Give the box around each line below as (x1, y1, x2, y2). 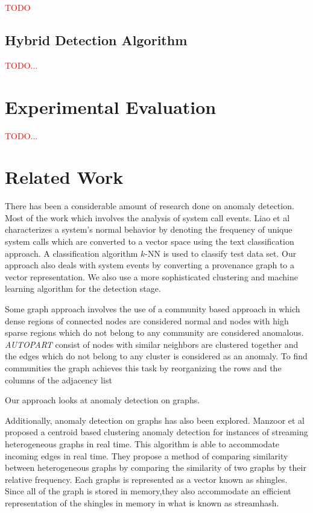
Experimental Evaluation (5, 94, 217, 119)
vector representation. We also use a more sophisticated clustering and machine (5, 270, 298, 283)
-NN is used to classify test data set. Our (145, 247, 297, 259)
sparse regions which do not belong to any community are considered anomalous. (5, 326, 304, 339)
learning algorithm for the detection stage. (5, 282, 161, 295)
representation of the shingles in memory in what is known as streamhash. (5, 496, 279, 509)
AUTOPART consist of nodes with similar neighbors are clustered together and (5, 338, 299, 350)
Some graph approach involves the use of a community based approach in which (5, 302, 300, 315)
